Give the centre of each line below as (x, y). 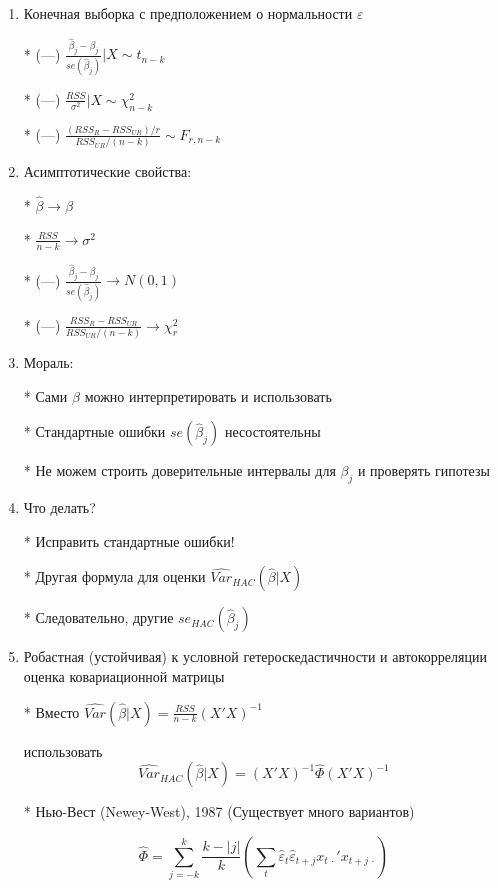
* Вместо (51, 711)
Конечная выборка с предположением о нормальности (188, 13)
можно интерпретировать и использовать (208, 395)
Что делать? (59, 507)
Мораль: (48, 362)
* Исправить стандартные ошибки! (129, 540)
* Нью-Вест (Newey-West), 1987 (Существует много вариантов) (219, 811)
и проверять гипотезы (423, 470)
